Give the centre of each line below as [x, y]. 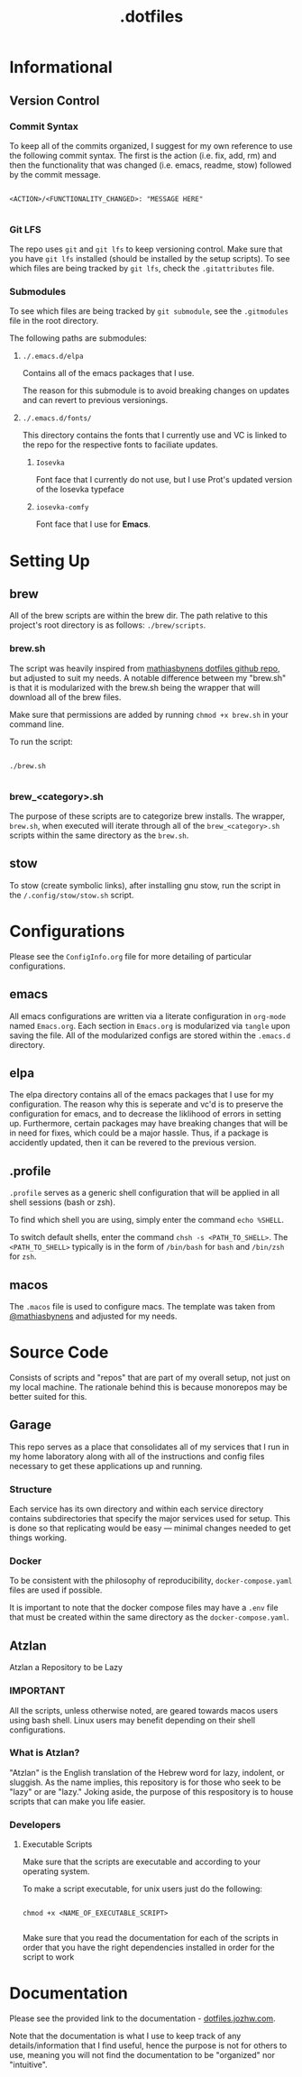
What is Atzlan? [45, 1753]
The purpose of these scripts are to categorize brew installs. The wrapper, [147, 816]
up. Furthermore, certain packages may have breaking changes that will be [149, 1124]
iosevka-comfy [62, 508]
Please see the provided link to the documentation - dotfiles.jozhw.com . [143, 2018]
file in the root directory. [54, 321]
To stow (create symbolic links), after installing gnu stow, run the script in [145, 885]
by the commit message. [55, 174]
